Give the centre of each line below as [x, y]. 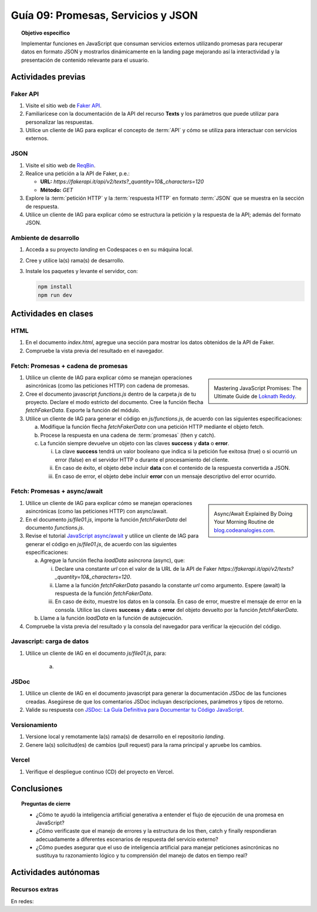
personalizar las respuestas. [60, 122]
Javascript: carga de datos [50, 641]
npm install [55, 287]
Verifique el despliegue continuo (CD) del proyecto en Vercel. [100, 772]
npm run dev [55, 295]
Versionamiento [34, 725]
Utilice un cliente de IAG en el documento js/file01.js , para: [96, 653]
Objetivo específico [46, 33]
